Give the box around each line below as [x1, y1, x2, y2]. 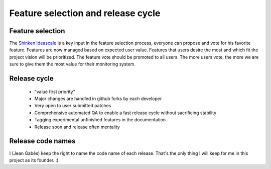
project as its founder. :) [9, 157, 59, 163]
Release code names [9, 137, 76, 145]
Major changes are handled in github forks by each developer [34, 96, 162, 102]
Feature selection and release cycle [9, 8, 161, 19]
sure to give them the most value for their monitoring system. [9, 61, 135, 67]
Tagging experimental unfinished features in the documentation [34, 117, 166, 123]
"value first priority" [34, 89, 75, 95]
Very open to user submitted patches [34, 103, 111, 109]
